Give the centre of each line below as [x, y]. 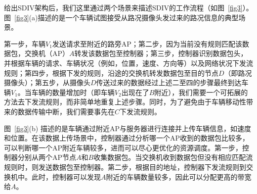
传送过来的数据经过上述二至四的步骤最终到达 [169, 82]
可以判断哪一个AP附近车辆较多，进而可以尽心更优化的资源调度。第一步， [123, 147]
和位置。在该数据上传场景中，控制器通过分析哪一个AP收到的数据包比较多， [127, 138]
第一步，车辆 [25, 43]
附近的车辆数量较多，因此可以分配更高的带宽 [179, 176]
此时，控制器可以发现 [66, 176]
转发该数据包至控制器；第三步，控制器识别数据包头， [161, 53]
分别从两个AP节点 [47, 157]
